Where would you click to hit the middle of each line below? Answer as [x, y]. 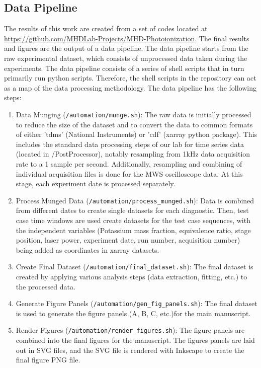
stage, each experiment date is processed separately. [96, 183]
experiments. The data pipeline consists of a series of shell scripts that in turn [124, 68]
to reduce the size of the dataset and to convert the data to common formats [134, 124]
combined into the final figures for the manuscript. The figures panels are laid [135, 340]
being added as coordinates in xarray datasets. [88, 249]
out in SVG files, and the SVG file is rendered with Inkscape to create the [130, 350]
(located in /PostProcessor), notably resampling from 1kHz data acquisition [133, 154]
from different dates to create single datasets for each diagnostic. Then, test [132, 210]
